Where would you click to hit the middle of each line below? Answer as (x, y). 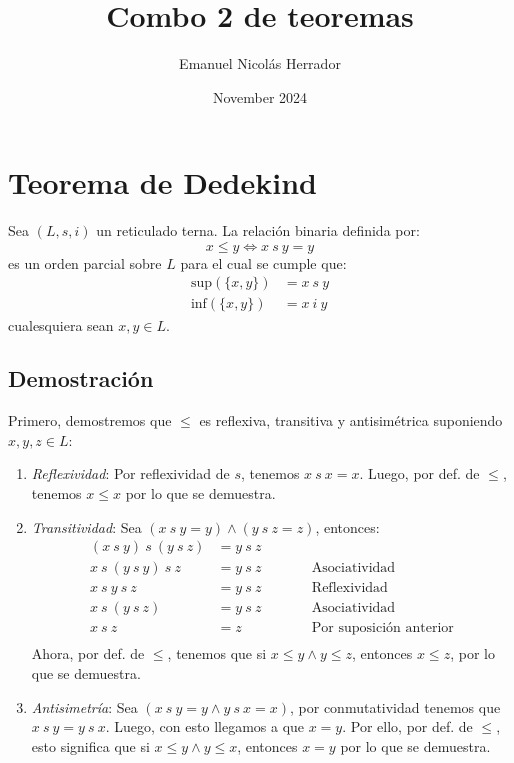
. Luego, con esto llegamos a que (205, 726)
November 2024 (260, 96)
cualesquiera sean (61, 324)
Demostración (81, 378)
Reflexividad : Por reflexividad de (130, 473)
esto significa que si (90, 745)
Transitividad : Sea (86, 526)
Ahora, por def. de (88, 653)
